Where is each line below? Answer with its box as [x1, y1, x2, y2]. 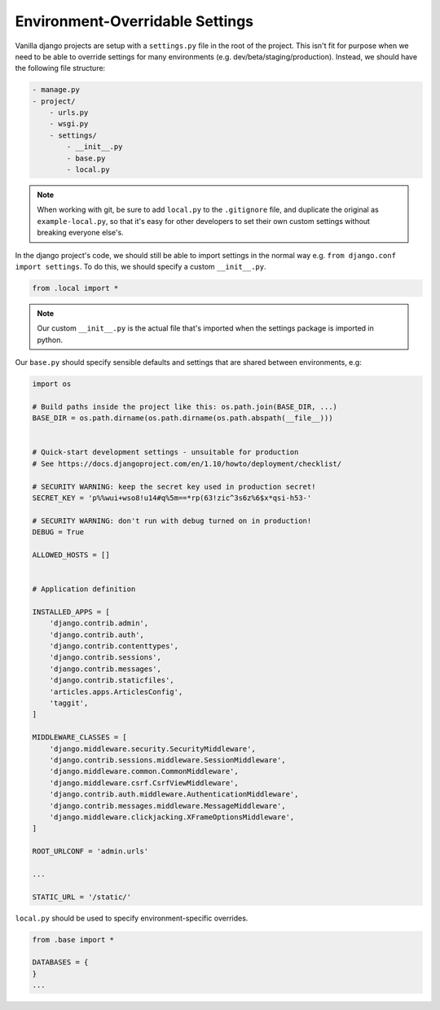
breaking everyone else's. [37, 228, 124, 238]
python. [37, 335, 63, 345]
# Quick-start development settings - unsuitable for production [32, 448, 299, 457]
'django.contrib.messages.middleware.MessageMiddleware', [49, 801, 286, 810]
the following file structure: [15, 64, 106, 73]
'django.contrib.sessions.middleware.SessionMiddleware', [49, 756, 286, 765]
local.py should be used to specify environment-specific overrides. [15, 913, 249, 923]
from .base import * [32, 935, 114, 944]
